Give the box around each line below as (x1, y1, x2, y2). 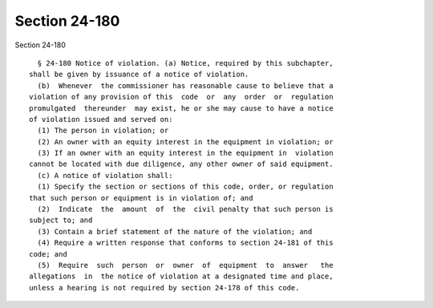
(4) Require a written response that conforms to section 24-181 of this (37, 238, 334, 248)
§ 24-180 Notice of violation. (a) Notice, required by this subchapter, (37, 59, 334, 67)
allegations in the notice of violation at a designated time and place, (29, 272, 334, 281)
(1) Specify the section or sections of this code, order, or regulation (37, 182, 334, 192)
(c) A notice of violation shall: (37, 171, 173, 180)
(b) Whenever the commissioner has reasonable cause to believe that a (37, 81, 334, 90)
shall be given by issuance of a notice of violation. (29, 70, 249, 79)
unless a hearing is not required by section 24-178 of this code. (29, 283, 300, 292)
